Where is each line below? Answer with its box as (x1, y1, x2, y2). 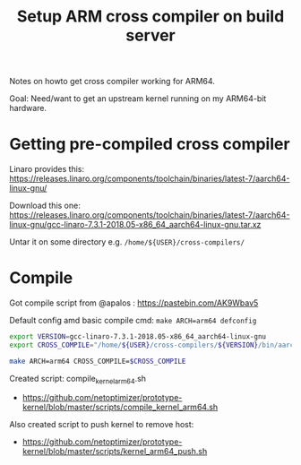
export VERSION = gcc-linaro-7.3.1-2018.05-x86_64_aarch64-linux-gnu (9, 332, 267, 341)
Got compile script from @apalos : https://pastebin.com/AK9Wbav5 (9, 297, 259, 308)
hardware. (9, 103, 47, 114)
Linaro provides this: (9, 164, 85, 175)
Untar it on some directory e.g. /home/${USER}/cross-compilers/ (9, 237, 245, 247)
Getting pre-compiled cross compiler (9, 134, 290, 154)
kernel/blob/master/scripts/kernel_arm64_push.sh (21, 446, 208, 457)
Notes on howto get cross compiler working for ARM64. (9, 76, 215, 87)
